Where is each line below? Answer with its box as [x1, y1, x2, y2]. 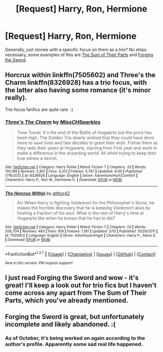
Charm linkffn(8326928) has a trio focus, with [5, 78, 147, 87]
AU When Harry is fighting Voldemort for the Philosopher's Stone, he [16, 200, 155, 206]
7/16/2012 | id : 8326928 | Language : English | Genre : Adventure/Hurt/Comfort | [5, 173, 138, 178]
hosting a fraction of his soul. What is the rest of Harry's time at [16, 210, 144, 216]
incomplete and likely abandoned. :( [5, 321, 116, 329]
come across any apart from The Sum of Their [5, 289, 147, 297]
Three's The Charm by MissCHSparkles [5, 119, 101, 125]
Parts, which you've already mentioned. [5, 296, 129, 305]
